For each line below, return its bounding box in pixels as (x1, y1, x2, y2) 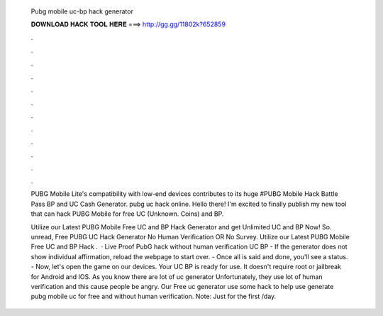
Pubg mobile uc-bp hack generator (30, 7, 134, 16)
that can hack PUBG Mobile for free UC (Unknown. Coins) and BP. (30, 209, 224, 218)
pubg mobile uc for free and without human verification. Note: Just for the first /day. (30, 292, 277, 301)
